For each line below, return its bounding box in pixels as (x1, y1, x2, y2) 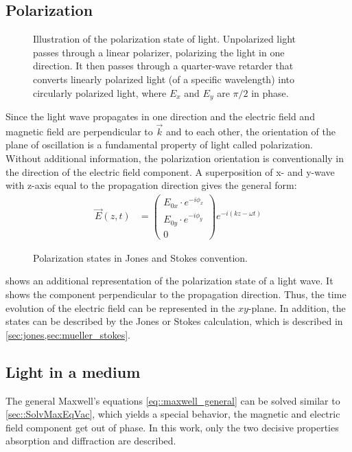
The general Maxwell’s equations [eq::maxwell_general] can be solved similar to (5, 393, 340, 407)
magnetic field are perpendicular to (5, 124, 153, 138)
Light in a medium (5, 361, 141, 382)
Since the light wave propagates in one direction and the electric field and (5, 109, 315, 124)
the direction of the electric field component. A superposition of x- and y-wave (5, 164, 335, 179)
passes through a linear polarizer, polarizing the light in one (33, 45, 285, 59)
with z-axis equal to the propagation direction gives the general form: (5, 178, 297, 192)
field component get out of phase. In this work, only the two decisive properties (5, 420, 339, 434)
